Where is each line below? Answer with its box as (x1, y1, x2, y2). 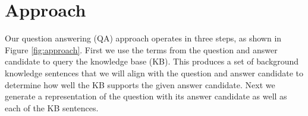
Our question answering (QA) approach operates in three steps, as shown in (5, 32, 282, 44)
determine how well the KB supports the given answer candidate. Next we (5, 78, 275, 91)
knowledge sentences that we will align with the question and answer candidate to (5, 66, 303, 79)
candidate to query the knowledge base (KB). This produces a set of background (5, 55, 299, 67)
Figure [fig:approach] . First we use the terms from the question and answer (5, 43, 278, 56)
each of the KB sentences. (5, 101, 99, 114)
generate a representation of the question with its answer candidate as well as (5, 90, 287, 102)
